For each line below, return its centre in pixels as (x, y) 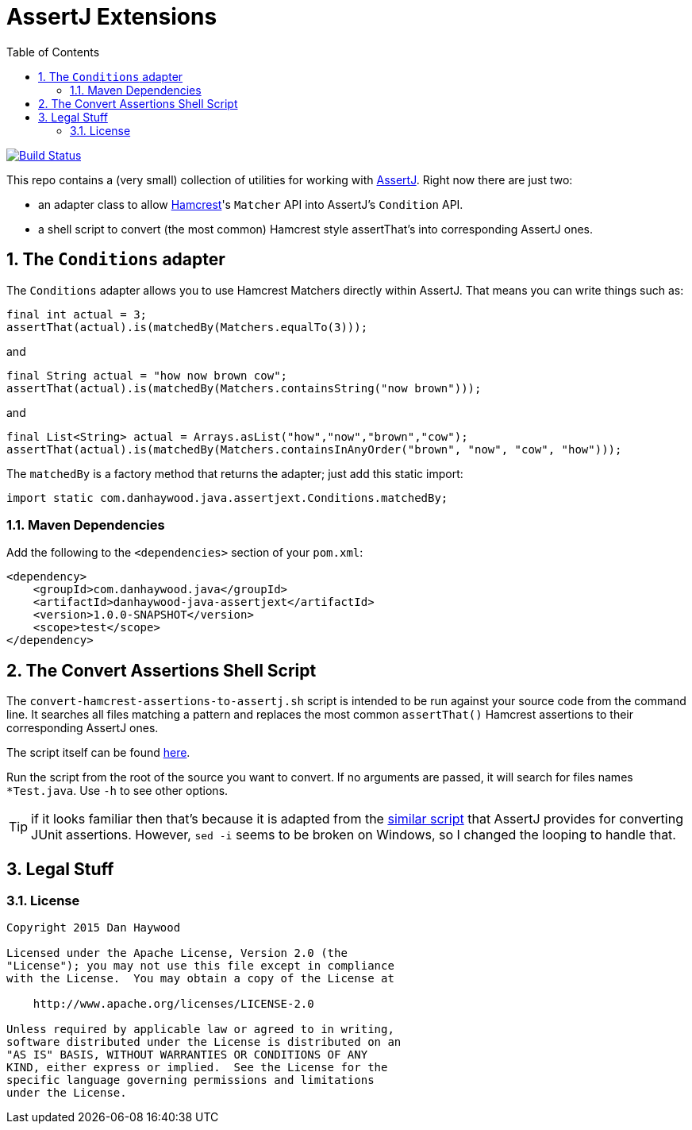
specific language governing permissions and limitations (190, 1080)
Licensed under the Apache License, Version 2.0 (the (177, 953)
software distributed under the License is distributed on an (204, 1042)
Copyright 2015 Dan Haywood (94, 928)
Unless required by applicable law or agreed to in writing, (200, 1030)
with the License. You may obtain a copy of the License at (200, 979)
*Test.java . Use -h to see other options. (117, 791)
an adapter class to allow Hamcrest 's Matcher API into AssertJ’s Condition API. (251, 204)
